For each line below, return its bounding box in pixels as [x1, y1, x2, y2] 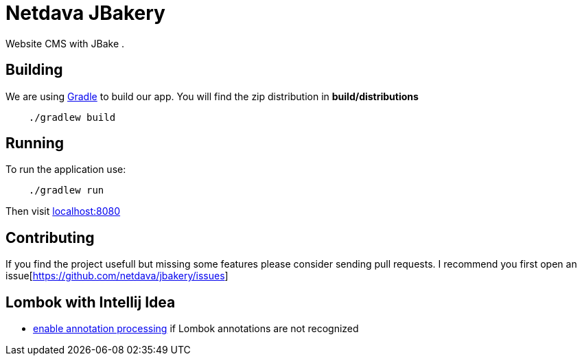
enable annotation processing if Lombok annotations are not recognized [33, 323, 359, 335]
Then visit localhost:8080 [5, 205, 121, 218]
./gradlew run [28, 185, 104, 196]
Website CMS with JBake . [5, 37, 125, 49]
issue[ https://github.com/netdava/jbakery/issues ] [5, 270, 229, 282]
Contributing [5, 229, 95, 246]
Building [5, 61, 63, 79]
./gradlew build [28, 111, 116, 123]
